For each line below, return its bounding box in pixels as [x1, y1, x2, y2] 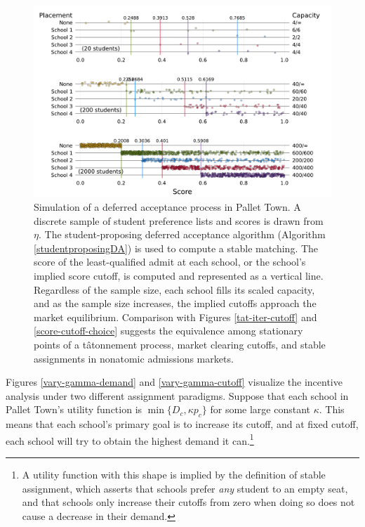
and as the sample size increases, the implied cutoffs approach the [34, 296, 317, 311]
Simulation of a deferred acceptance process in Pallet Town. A [34, 200, 301, 214]
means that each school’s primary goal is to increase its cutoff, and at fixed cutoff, [6, 417, 359, 431]
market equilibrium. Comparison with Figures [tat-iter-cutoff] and [34, 309, 317, 324]
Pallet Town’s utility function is [6, 402, 142, 417]
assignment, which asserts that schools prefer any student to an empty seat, [22, 481, 348, 495]
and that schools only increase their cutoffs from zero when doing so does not [22, 495, 355, 509]
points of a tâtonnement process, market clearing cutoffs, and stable [34, 337, 326, 351]
